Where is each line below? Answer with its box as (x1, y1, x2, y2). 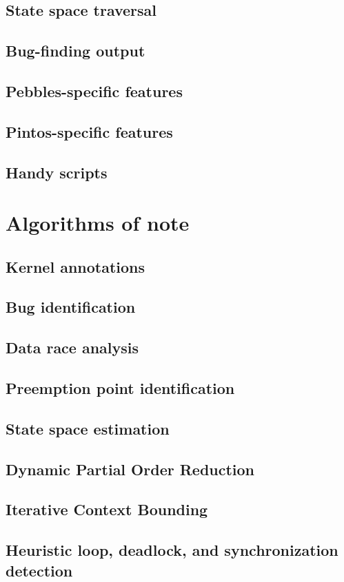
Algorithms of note (6, 209, 190, 237)
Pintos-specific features (6, 121, 173, 142)
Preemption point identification (6, 377, 235, 399)
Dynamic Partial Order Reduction (6, 458, 255, 479)
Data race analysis (6, 337, 139, 358)
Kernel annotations (6, 256, 145, 277)
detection (6, 559, 73, 581)
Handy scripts (6, 161, 108, 183)
